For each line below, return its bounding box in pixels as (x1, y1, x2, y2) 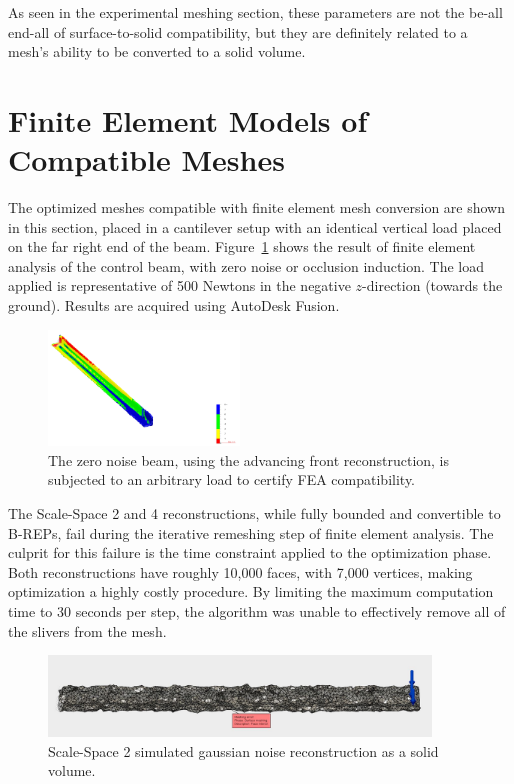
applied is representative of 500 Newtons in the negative (8, 275, 351, 296)
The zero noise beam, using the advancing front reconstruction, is (48, 449, 450, 470)
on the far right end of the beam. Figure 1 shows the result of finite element (8, 236, 476, 257)
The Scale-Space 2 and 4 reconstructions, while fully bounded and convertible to (8, 503, 501, 524)
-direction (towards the (362, 275, 503, 296)
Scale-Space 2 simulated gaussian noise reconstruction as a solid (48, 740, 439, 761)
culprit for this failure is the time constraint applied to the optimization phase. (8, 542, 492, 563)
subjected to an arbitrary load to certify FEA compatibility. (48, 469, 416, 490)
